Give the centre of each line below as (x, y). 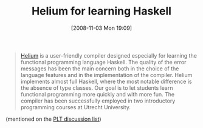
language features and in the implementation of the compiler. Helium (106, 75)
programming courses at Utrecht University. (76, 107)
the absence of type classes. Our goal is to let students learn (97, 88)
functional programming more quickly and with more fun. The (98, 94)
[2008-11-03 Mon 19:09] (101, 28)
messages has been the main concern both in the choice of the (100, 69)
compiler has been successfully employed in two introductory (98, 101)
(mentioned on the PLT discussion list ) (53, 119)
